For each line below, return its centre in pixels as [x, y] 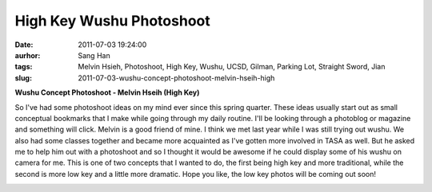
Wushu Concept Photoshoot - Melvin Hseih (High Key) [107, 92]
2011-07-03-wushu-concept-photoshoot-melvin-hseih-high [176, 78]
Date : [24, 45]
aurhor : [28, 55]
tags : [24, 67]
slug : [23, 78]
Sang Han [94, 55]
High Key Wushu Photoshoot [113, 21]
